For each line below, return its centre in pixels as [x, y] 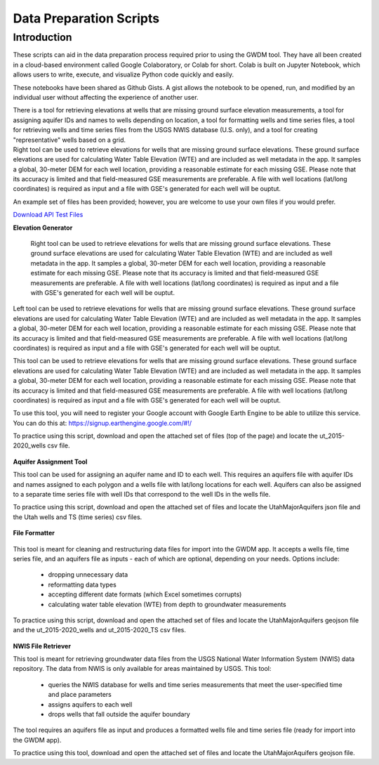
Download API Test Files [48, 215]
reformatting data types [82, 584]
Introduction [42, 37]
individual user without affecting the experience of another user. [106, 97]
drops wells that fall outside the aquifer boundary [119, 714]
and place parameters [80, 695]
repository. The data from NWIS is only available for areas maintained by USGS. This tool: [142, 669]
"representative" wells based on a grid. [69, 140]
